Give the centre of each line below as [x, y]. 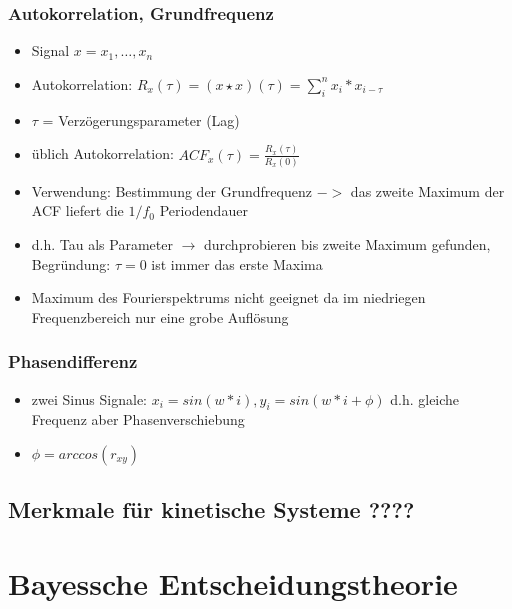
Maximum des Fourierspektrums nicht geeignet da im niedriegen [228, 297]
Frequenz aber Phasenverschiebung [138, 419]
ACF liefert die [77, 210]
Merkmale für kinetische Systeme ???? [211, 509]
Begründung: [71, 263]
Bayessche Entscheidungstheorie [233, 582]
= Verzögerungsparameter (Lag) [141, 119]
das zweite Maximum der [427, 190]
